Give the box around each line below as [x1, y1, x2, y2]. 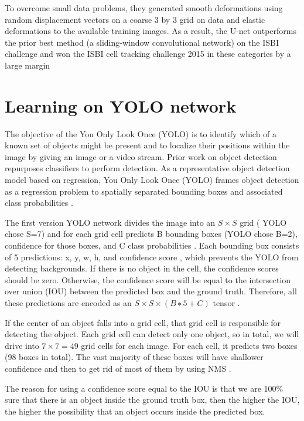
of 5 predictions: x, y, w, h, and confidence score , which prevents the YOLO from [5, 250, 299, 263]
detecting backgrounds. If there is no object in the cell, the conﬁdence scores [5, 262, 279, 274]
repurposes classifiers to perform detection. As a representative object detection [5, 162, 290, 174]
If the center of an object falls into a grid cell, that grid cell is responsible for [5, 316, 281, 328]
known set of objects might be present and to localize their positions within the [5, 139, 290, 151]
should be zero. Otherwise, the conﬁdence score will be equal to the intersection [5, 273, 291, 286]
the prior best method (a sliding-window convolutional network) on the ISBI [5, 36, 279, 48]
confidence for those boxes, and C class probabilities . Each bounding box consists [5, 239, 299, 252]
